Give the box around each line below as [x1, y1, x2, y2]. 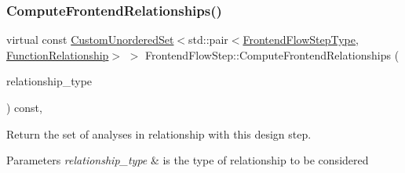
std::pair [188, 31, 228, 48]
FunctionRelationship [6, 46, 109, 63]
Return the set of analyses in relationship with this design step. [6, 125, 312, 142]
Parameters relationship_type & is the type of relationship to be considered [6, 152, 369, 168]
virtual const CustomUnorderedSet [6, 31, 174, 48]
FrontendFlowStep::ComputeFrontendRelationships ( [145, 46, 400, 63]
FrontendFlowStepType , [243, 31, 359, 48]
